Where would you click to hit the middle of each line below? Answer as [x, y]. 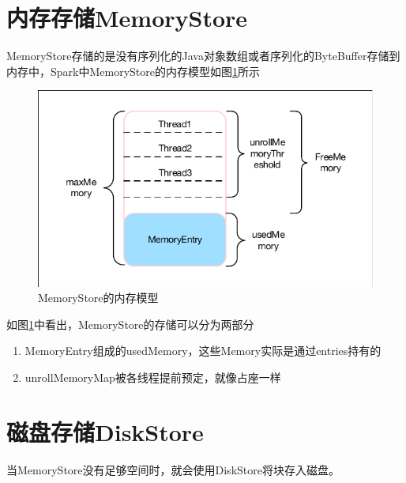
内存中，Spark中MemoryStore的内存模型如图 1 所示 [133, 71]
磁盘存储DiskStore [105, 431]
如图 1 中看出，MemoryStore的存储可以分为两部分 [130, 324]
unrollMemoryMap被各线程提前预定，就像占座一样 [153, 377]
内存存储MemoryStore [127, 18]
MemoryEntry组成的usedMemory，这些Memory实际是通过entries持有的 [203, 351]
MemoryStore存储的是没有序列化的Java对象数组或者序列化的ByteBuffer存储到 [203, 56]
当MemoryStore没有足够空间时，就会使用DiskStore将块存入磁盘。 [173, 469]
